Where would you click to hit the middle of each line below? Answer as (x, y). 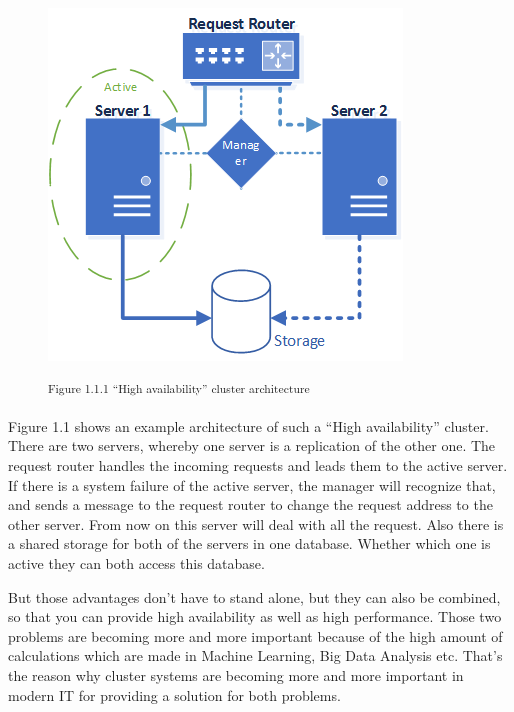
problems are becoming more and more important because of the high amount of (255, 635)
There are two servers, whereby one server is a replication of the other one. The (252, 445)
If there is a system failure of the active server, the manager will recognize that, (252, 484)
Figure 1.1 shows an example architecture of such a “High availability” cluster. (248, 425)
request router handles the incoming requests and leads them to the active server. (258, 465)
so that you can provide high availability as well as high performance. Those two (255, 616)
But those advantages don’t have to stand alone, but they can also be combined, (254, 596)
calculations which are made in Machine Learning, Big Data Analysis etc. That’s (255, 655)
